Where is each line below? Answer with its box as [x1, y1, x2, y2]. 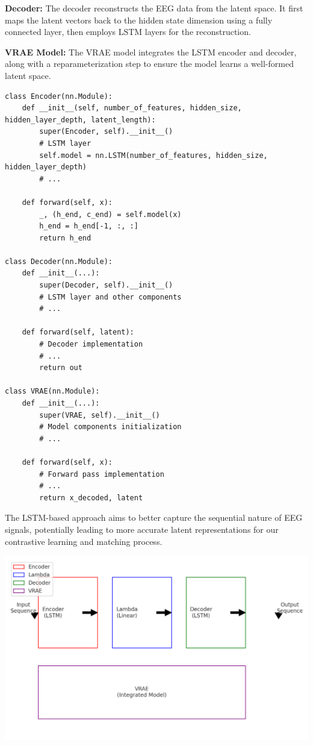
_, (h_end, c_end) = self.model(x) [39, 210, 182, 219]
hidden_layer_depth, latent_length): [5, 115, 156, 124]
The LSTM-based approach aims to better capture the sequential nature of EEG [5, 511, 303, 524]
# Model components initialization [39, 423, 182, 432]
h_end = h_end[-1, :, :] [39, 222, 138, 231]
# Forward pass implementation [39, 470, 164, 479]
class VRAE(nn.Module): [5, 387, 100, 396]
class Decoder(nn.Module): [5, 257, 113, 266]
